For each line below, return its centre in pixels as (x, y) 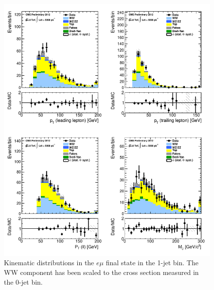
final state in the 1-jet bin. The (152, 263)
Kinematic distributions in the (49, 263)
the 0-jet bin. (23, 281)
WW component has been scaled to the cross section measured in (101, 272)
